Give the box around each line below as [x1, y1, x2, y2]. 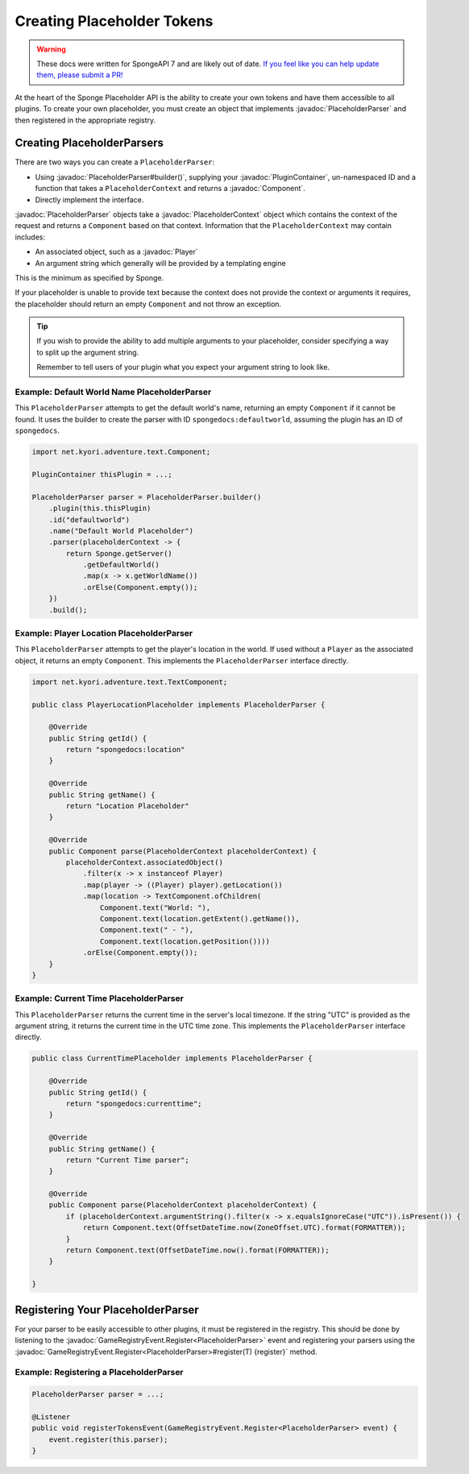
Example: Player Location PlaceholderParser [15, 628, 193, 638]
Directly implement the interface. [35, 194, 144, 205]
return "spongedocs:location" [65, 745, 185, 754]
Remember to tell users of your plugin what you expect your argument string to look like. [36, 363, 330, 372]
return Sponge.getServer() [65, 549, 172, 558]
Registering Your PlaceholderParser [15, 1302, 199, 1317]
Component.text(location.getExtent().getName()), [99, 914, 300, 923]
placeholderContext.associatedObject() [65, 858, 223, 866]
